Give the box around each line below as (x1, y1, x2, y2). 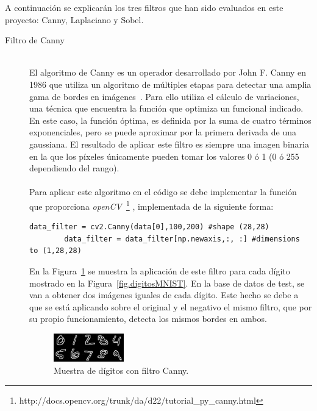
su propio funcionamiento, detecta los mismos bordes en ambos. (29, 312, 267, 325)
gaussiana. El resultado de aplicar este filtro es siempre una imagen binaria (29, 137, 309, 150)
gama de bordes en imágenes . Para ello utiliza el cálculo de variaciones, (29, 90, 299, 102)
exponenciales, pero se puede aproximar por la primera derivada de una (29, 126, 296, 138)
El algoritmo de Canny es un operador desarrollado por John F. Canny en (29, 66, 307, 79)
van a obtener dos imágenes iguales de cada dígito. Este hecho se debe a (29, 288, 299, 301)
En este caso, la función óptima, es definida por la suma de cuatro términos (29, 113, 312, 126)
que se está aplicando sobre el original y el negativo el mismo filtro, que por (29, 300, 312, 313)
